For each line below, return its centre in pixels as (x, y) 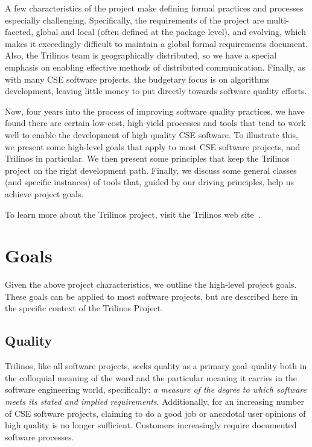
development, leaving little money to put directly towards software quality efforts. (156, 91)
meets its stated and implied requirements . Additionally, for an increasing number (155, 401)
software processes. (40, 436)
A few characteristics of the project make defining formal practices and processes (154, 8)
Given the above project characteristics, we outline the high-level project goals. (151, 284)
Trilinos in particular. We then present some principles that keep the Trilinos (147, 158)
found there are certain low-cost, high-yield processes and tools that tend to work (155, 123)
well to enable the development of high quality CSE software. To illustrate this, (151, 134)
